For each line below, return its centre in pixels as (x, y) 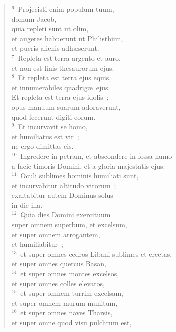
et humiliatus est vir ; (45, 136)
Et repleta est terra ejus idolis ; (60, 97)
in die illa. (27, 205)
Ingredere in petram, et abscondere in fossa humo (96, 155)
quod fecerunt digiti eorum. (54, 116)
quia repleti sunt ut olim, (50, 28)
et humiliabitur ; (37, 244)
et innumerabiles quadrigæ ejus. (61, 87)
